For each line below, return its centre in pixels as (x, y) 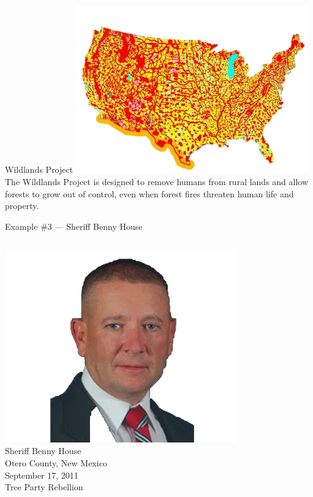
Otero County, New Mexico (56, 462)
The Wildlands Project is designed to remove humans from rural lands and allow (157, 181)
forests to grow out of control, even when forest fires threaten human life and (149, 193)
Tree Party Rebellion (44, 487)
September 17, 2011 (42, 475)
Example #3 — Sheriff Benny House (74, 226)
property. (22, 206)
